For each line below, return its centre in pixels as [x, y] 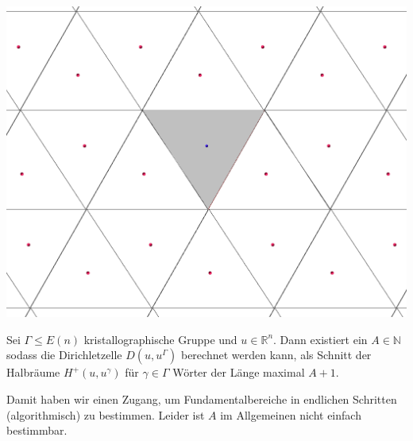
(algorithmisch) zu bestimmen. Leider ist [106, 414]
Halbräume [33, 372]
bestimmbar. [37, 430]
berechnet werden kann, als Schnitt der [276, 355]
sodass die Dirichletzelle [64, 355]
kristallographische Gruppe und [160, 339]
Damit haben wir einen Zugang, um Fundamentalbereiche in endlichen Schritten [202, 398]
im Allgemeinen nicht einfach [291, 414]
